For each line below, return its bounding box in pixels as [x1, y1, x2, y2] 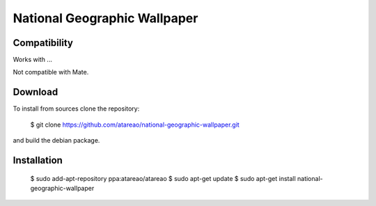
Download [13, 86, 58, 98]
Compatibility [13, 37, 73, 49]
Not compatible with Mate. [13, 68, 89, 77]
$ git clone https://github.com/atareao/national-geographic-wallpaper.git [30, 120, 240, 129]
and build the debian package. [13, 136, 100, 145]
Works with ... [13, 56, 52, 64]
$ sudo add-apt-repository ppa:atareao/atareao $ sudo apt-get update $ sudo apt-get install [30, 174, 296, 182]
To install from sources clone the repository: [13, 104, 140, 113]
